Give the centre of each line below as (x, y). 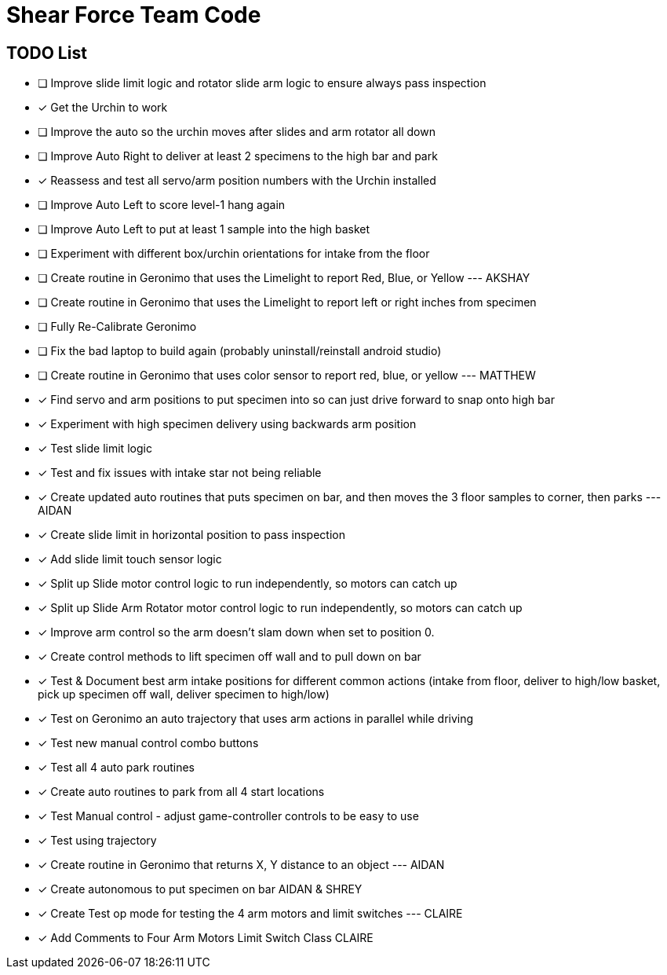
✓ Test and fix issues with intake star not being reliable (180, 473)
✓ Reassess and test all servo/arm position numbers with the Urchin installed (237, 181)
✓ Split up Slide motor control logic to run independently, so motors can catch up (248, 584)
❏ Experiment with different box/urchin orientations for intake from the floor (234, 254)
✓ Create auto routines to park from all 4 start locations (181, 792)
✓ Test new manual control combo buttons (148, 743)
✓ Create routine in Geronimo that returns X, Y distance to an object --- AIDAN (241, 865)
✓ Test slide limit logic (95, 449)
